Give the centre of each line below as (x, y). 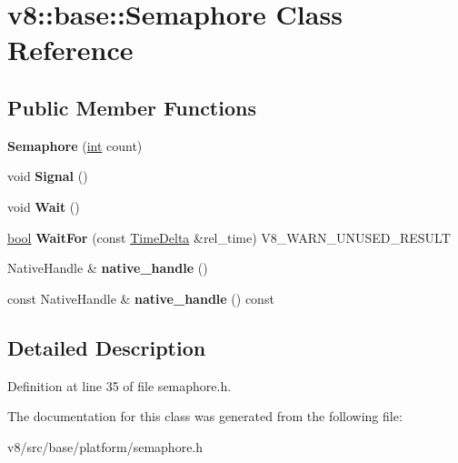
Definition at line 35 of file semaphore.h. (119, 385)
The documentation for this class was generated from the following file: (205, 416)
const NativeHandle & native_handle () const (141, 298)
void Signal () (48, 176)
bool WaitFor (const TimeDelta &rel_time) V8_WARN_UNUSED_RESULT (229, 237)
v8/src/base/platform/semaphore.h (105, 446)
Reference (70, 50)
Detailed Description (107, 347)
